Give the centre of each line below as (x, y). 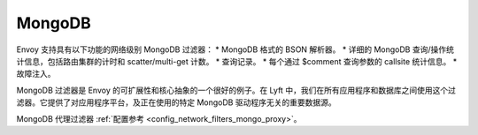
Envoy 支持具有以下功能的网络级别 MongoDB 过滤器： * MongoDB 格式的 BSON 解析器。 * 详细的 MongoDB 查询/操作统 (235, 49)
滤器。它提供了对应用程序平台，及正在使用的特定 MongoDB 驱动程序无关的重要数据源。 (176, 102)
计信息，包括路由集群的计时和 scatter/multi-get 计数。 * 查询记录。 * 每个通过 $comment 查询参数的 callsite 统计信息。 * (237, 61)
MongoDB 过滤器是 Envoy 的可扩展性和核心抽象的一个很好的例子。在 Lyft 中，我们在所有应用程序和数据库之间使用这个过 (236, 90)
